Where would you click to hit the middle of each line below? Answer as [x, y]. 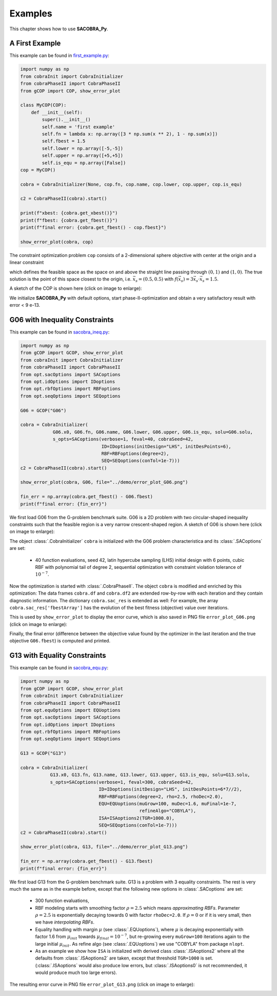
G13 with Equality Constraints [58, 656]
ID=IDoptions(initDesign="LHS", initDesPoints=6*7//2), [170, 789]
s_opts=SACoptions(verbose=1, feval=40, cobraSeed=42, [123, 439]
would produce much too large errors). [76, 973]
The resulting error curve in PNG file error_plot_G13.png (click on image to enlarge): [102, 984]
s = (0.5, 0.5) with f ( [157, 279]
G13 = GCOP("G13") [43, 753]
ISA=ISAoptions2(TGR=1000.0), [137, 818]
